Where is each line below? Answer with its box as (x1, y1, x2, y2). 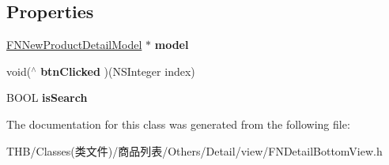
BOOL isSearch (6, 89, 88, 106)
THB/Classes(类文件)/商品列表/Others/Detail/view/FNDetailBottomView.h (6, 142, 383, 159)
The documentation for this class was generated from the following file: (6, 115, 350, 132)
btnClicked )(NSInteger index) (40, 62, 195, 79)
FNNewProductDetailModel (6, 36, 142, 53)
